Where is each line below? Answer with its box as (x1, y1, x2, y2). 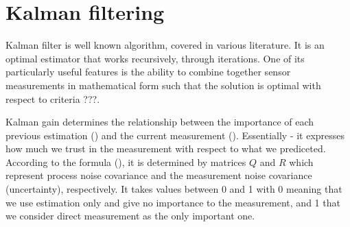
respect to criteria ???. (5, 91, 100, 106)
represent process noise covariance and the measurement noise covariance (5, 168, 312, 182)
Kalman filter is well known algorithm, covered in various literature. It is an (5, 38, 325, 52)
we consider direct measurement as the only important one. (5, 208, 255, 223)
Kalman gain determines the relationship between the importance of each (5, 115, 314, 129)
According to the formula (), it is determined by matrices (5, 154, 246, 169)
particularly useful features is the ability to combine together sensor (5, 64, 291, 79)
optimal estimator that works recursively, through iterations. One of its (5, 51, 305, 65)
